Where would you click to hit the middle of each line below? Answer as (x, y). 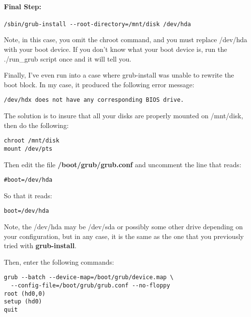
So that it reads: (28, 195)
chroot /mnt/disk (32, 141)
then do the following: (36, 125)
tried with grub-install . (40, 246)
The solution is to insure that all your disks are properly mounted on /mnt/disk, (124, 116)
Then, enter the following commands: (59, 262)
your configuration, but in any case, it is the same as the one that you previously (124, 236)
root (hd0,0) (25, 293)
